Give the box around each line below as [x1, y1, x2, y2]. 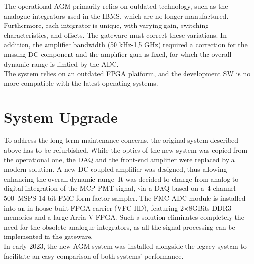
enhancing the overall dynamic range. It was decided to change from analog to [4, 173, 239, 184]
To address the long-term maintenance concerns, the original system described [4, 135, 238, 145]
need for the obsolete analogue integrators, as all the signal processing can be [4, 221, 235, 232]
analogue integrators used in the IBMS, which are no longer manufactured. [4, 10, 229, 21]
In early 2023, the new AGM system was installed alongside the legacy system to [4, 241, 247, 251]
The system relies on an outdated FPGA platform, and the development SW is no [4, 68, 251, 79]
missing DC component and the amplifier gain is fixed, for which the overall [4, 49, 231, 59]
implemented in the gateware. [4, 231, 93, 241]
